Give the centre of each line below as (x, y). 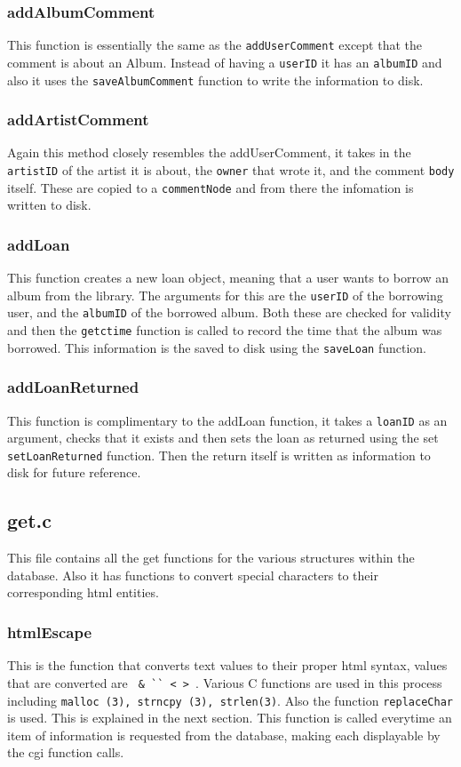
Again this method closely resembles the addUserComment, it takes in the (209, 152)
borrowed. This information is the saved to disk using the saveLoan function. (217, 347)
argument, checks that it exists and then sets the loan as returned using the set (223, 438)
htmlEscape (50, 631)
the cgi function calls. (66, 752)
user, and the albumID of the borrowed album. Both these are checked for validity (229, 312)
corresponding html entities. (83, 592)
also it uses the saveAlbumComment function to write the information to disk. (215, 80)
